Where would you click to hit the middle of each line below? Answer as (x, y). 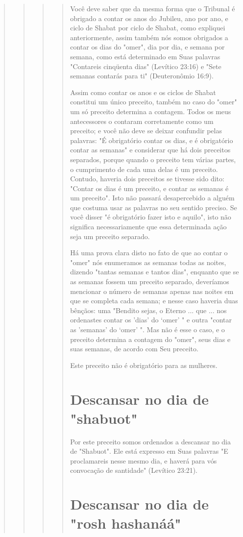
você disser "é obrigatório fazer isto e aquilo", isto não (151, 217)
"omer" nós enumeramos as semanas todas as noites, (148, 262)
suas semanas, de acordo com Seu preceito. (134, 349)
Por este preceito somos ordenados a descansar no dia (151, 441)
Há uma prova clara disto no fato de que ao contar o (149, 253)
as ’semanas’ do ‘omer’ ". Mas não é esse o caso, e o (147, 329)
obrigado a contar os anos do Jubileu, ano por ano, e (149, 18)
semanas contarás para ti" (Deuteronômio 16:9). (142, 76)
